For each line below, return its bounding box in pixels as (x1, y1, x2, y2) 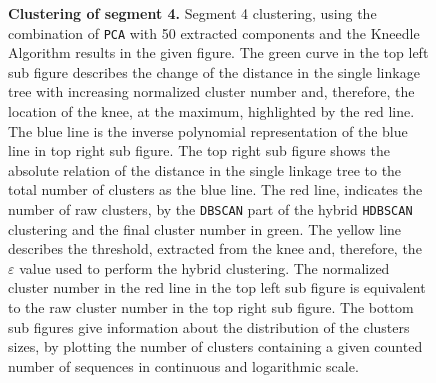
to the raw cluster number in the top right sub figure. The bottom (8, 297, 414, 318)
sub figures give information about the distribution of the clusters (8, 316, 410, 337)
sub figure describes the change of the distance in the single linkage (8, 61, 420, 82)
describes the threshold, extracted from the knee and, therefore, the (8, 238, 422, 259)
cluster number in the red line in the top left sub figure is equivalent (8, 277, 426, 298)
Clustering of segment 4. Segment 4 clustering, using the (8, 3, 377, 23)
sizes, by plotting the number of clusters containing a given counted (8, 336, 423, 357)
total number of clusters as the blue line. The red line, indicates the (8, 179, 423, 200)
